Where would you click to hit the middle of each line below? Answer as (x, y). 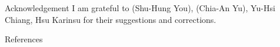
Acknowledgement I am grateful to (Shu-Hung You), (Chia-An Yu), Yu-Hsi (140, 8)
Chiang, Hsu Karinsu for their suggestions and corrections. (111, 19)
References (24, 39)
